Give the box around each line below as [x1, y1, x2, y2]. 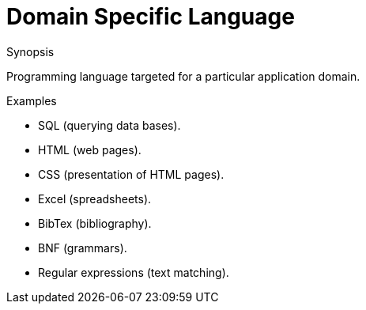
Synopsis [6, 44, 55, 59]
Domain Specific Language [6, 3, 295, 30]
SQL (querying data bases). [38, 118, 181, 132]
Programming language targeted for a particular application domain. [6, 69, 360, 83]
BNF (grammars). [38, 240, 127, 255]
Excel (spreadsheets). [38, 191, 152, 206]
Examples [6, 93, 57, 108]
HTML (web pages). [38, 142, 141, 157]
